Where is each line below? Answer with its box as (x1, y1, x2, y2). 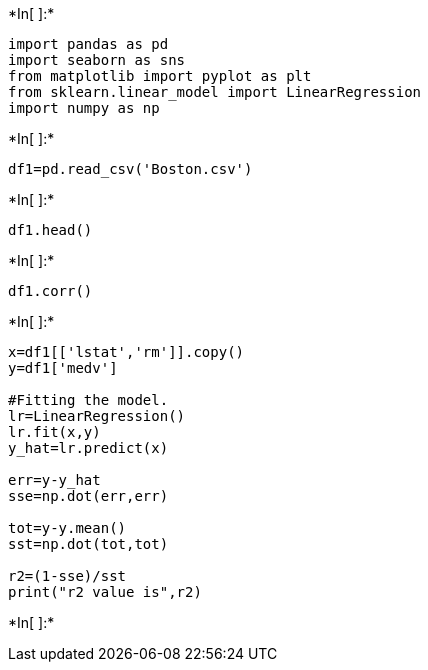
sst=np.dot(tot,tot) (8, 536, 169, 552)
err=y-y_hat (8, 472, 101, 488)
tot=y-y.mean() (8, 520, 127, 536)
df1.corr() (8, 283, 93, 299)
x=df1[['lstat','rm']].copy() (8, 344, 245, 360)
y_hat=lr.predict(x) (8, 440, 169, 456)
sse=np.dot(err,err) (8, 488, 169, 504)
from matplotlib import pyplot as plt (8, 68, 312, 84)
